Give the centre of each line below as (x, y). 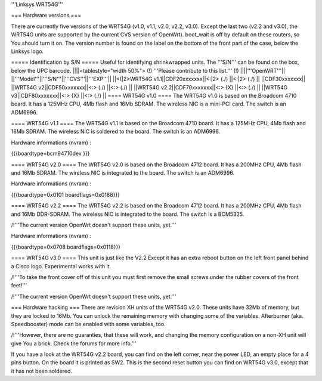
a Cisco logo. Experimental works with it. (61, 266)
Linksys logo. (27, 51)
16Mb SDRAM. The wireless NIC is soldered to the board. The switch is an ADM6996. (116, 132)
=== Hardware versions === (46, 16)
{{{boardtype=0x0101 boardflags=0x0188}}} (66, 194)
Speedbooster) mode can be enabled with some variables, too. (89, 324)
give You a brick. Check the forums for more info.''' (74, 343)
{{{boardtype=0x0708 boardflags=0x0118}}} (66, 247)
